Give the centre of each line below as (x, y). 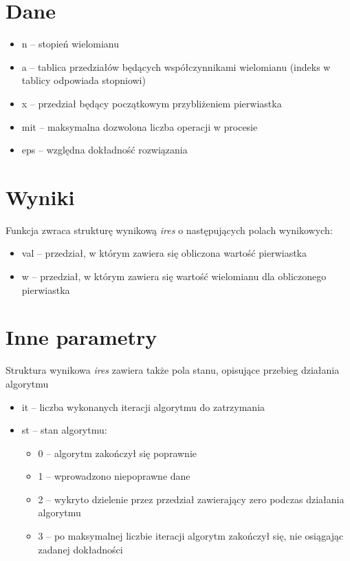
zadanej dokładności (80, 549)
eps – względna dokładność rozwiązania (105, 150)
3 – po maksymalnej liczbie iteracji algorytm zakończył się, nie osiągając (191, 536)
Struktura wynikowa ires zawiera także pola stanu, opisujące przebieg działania (173, 370)
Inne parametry (81, 337)
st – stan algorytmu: (64, 430)
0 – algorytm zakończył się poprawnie (117, 453)
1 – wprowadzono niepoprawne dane (114, 476)
